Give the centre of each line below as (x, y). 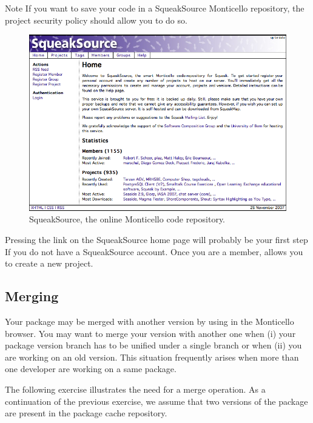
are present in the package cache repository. (86, 413)
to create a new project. (49, 263)
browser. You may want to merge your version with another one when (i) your (150, 333)
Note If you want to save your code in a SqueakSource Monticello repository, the (155, 8)
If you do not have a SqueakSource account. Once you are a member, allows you (154, 251)
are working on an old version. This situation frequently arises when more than (152, 357)
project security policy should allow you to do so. (96, 20)
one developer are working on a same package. (91, 369)
